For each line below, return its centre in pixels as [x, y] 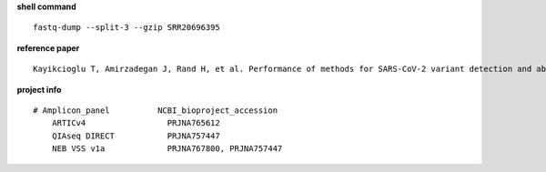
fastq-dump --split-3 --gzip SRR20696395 [126, 28]
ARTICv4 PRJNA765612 [136, 123]
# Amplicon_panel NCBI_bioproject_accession [155, 110]
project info [39, 89]
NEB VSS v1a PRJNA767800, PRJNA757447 [167, 149]
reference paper [48, 48]
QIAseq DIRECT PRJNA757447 [136, 136]
